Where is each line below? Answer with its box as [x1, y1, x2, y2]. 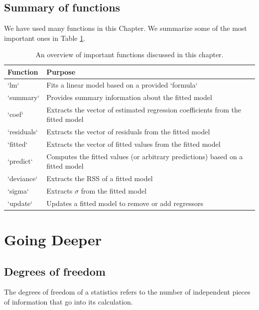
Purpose [46, 66, 76, 77]
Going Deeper [4, 229, 102, 250]
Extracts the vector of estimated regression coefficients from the [46, 104, 242, 114]
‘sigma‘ [7, 185, 29, 196]
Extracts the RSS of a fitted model [46, 173, 153, 184]
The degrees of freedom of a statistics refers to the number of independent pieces [4, 287, 251, 297]
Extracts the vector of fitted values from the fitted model [46, 138, 221, 149]
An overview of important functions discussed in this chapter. [35, 49, 224, 60]
